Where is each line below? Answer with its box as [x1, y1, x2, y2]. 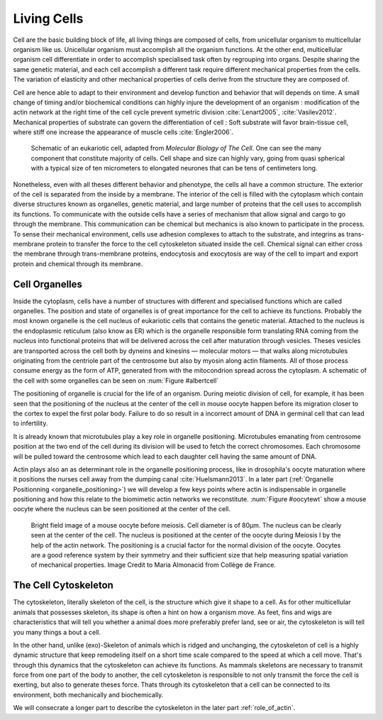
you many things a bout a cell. [13, 628, 101, 636]
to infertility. [13, 419, 48, 427]
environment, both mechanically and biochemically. [13, 690, 164, 699]
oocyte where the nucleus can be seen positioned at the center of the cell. [13, 505, 231, 513]
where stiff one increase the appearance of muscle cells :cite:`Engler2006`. [13, 128, 234, 136]
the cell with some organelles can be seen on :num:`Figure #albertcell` [13, 376, 219, 385]
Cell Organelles [13, 278, 83, 290]
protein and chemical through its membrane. [13, 259, 143, 268]
